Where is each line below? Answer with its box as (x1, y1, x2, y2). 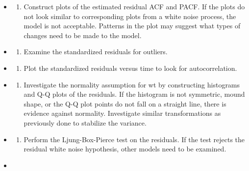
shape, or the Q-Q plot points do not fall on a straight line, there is (24, 98, 226, 108)
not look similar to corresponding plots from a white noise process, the (24, 11, 236, 21)
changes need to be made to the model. (24, 30, 142, 40)
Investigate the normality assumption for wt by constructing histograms (24, 79, 240, 89)
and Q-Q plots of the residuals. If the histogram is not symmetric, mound (24, 89, 245, 99)
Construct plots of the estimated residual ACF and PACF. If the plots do (24, 1, 245, 11)
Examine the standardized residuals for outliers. (24, 46, 168, 57)
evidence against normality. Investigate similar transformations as (24, 108, 221, 118)
